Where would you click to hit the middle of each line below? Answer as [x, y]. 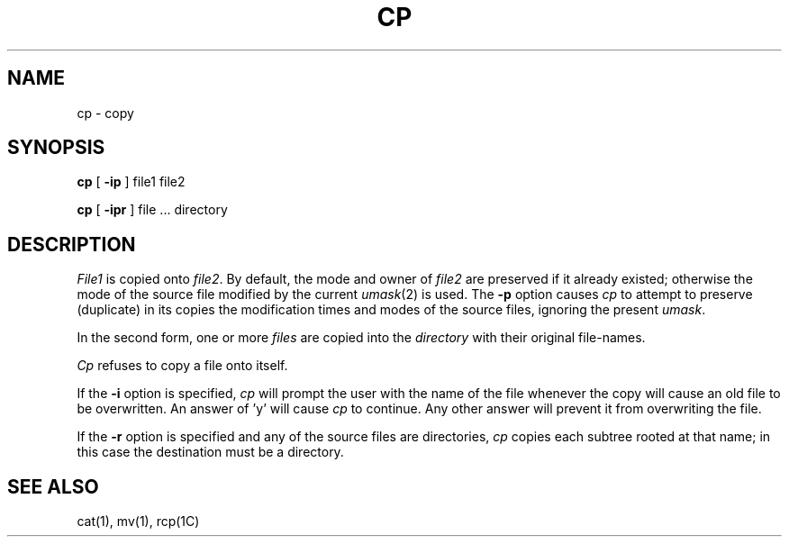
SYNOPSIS [56, 148]
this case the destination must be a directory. [210, 452]
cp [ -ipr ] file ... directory [152, 210]
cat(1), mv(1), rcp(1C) [138, 521]
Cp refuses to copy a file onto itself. [182, 366]
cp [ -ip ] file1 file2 [131, 182]
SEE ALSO [53, 486]
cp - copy [105, 113]
